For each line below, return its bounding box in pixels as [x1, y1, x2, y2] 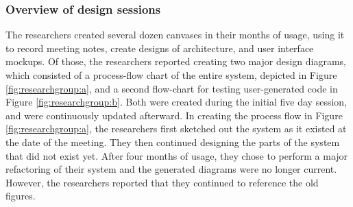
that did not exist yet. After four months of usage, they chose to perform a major [5, 148, 348, 162]
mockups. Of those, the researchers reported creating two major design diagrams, [5, 54, 346, 69]
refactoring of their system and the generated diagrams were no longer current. [5, 162, 337, 176]
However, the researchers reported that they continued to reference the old [5, 175, 319, 189]
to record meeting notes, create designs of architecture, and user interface [5, 40, 314, 55]
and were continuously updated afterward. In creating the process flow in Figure [5, 108, 343, 122]
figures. [5, 188, 36, 203]
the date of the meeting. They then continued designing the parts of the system [5, 134, 340, 149]
